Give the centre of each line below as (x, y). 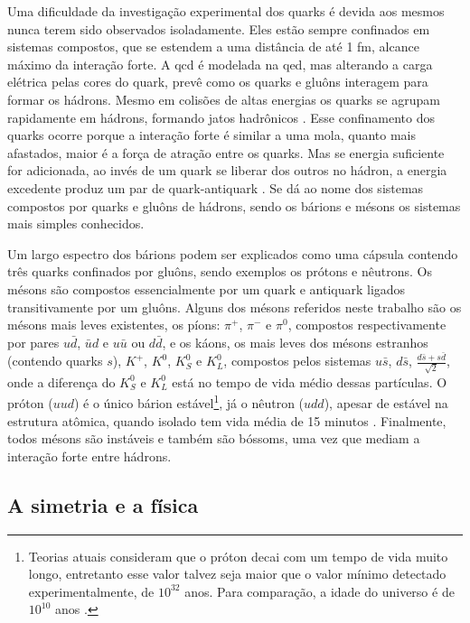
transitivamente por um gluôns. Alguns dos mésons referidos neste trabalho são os (235, 307)
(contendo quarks (55, 361)
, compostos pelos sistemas (297, 361)
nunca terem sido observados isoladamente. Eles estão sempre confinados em (219, 28)
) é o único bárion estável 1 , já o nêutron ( (189, 402)
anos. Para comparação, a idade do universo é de (320, 591)
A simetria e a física (103, 504)
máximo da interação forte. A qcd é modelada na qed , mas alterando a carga (220, 64)
